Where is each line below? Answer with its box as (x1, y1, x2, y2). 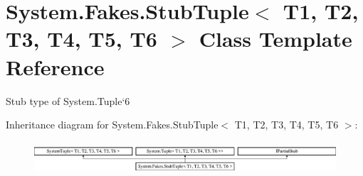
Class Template (199, 24, 352, 53)
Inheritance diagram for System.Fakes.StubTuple (6, 117, 219, 132)
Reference (6, 52, 105, 81)
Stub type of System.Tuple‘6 (6, 93, 130, 108)
